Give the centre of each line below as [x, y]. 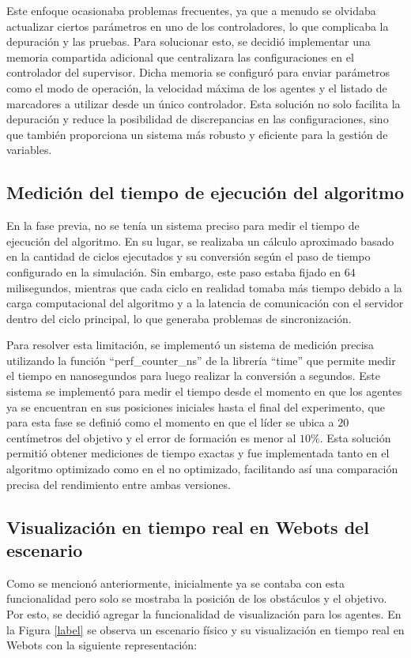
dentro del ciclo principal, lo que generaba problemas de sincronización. [179, 318]
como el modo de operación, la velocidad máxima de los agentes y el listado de [197, 87]
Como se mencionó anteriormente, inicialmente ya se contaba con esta [176, 583]
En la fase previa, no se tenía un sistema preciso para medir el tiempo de [183, 226]
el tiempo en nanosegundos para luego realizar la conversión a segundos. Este [193, 376]
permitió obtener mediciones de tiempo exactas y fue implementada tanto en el [198, 453]
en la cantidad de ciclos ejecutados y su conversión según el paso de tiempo [189, 256]
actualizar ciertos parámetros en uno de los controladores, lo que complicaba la [198, 26]
